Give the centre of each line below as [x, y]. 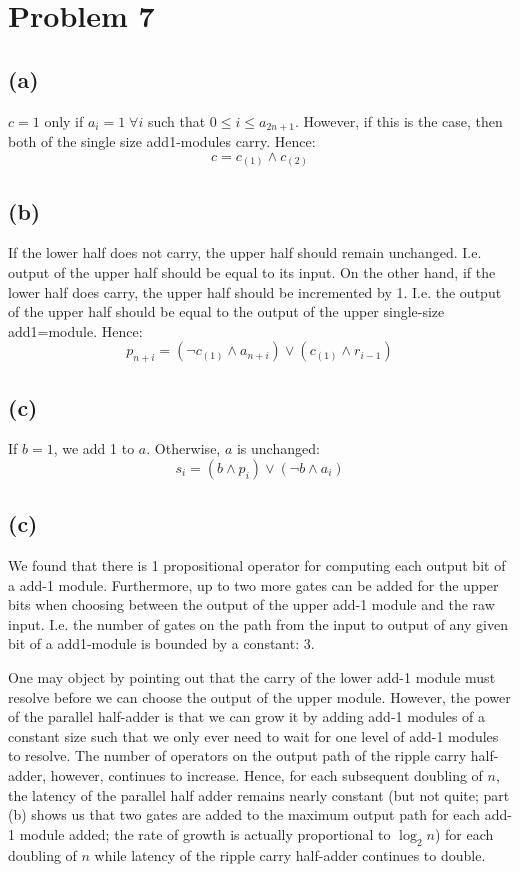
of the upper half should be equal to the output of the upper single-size [226, 311]
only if [64, 120]
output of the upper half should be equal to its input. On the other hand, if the [252, 271]
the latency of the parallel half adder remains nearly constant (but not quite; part [259, 794]
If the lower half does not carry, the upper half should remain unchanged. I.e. [245, 252]
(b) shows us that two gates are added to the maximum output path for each [244, 814]
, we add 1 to [94, 448]
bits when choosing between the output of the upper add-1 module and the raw [251, 604]
